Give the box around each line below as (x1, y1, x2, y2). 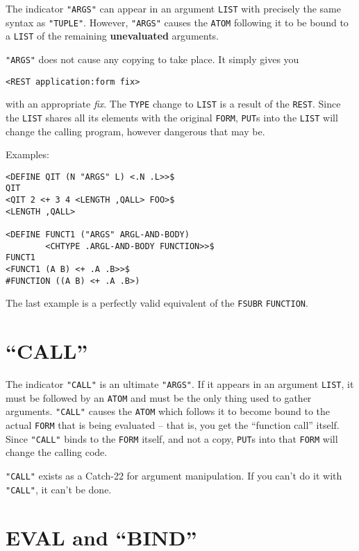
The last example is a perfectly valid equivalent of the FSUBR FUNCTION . (6, 296, 308, 310)
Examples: (6, 147, 49, 162)
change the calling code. (6, 445, 108, 459)
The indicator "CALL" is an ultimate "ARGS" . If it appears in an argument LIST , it (6, 377, 354, 391)
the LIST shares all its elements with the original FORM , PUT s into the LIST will (6, 110, 338, 124)
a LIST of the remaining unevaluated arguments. (6, 28, 219, 43)
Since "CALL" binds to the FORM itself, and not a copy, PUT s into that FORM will (6, 431, 338, 446)
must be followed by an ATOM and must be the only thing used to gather (6, 390, 312, 405)
